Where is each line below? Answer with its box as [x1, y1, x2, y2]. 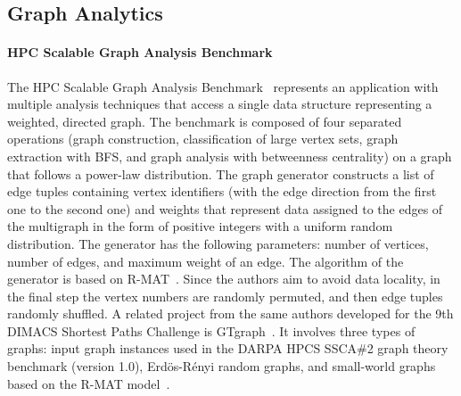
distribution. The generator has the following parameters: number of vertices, [7, 234, 429, 252]
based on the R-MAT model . [7, 374, 170, 392]
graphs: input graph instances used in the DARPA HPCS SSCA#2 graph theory [7, 339, 449, 358]
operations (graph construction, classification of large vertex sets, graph [7, 129, 399, 148]
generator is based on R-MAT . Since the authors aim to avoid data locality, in [7, 269, 440, 288]
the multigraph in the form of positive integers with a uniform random [7, 217, 393, 235]
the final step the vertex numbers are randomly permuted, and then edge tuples [7, 286, 443, 305]
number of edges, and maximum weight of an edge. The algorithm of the [7, 252, 404, 270]
